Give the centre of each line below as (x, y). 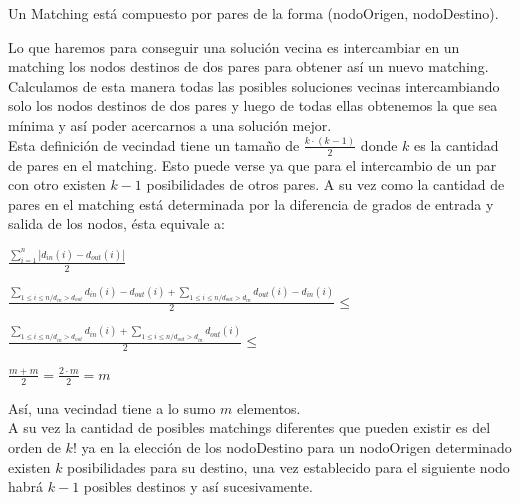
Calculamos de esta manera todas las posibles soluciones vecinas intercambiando (254, 85)
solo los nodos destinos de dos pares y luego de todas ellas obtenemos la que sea (253, 105)
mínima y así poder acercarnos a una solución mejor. (170, 124)
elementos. (269, 407)
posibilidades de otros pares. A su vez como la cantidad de (325, 184)
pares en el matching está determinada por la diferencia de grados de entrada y (251, 203)
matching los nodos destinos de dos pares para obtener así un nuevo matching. (248, 66)
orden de (34, 447)
